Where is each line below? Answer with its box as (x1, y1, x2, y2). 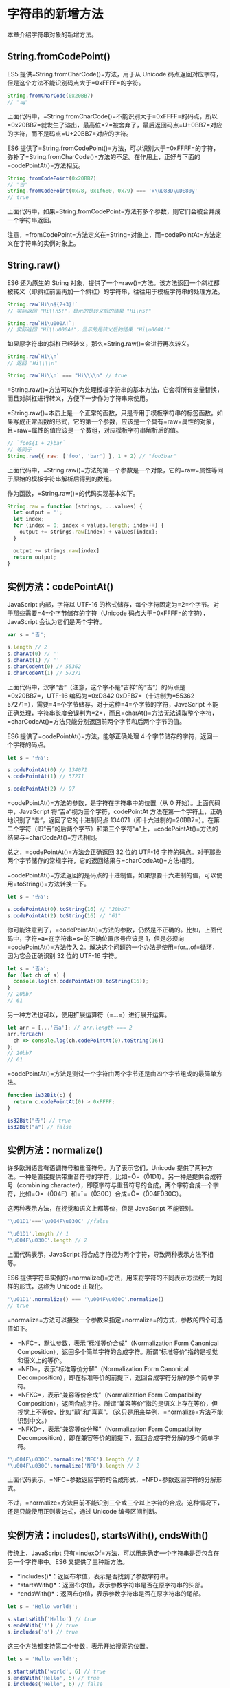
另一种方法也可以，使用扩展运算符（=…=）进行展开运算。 (7, 1010, 171, 1019)
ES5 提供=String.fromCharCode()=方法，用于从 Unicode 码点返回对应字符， (7, 70, 222, 78)
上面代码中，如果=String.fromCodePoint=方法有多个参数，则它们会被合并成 (7, 207, 221, 216)
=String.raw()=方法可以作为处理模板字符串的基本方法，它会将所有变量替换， (7, 385, 223, 393)
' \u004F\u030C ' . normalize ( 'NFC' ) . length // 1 (7, 1456, 139, 1463)
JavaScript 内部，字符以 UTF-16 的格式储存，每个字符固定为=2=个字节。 (7, 601, 214, 609)
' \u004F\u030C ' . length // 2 (7, 1237, 88, 1244)
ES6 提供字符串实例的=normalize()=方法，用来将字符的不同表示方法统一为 (7, 1273, 217, 1282)
